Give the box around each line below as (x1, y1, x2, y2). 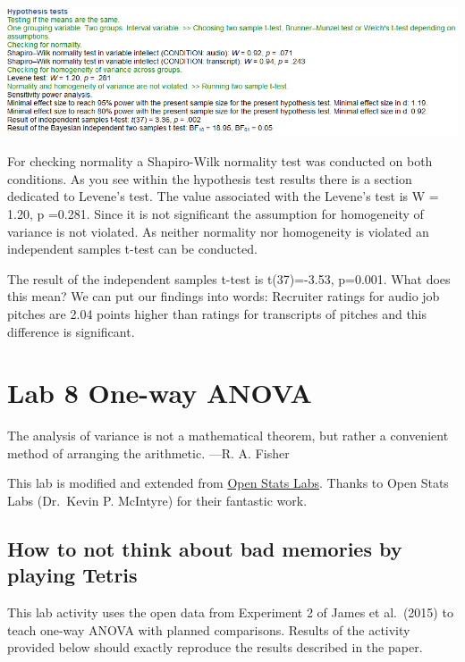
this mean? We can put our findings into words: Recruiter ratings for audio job (7, 287, 440, 306)
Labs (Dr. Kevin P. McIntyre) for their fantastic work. (7, 491, 308, 510)
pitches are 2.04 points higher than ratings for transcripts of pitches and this (7, 304, 427, 323)
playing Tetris (7, 561, 138, 589)
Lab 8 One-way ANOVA (7, 374, 312, 411)
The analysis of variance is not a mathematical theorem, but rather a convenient (7, 426, 449, 445)
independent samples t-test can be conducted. (7, 239, 258, 258)
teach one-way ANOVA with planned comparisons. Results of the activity (7, 620, 410, 639)
